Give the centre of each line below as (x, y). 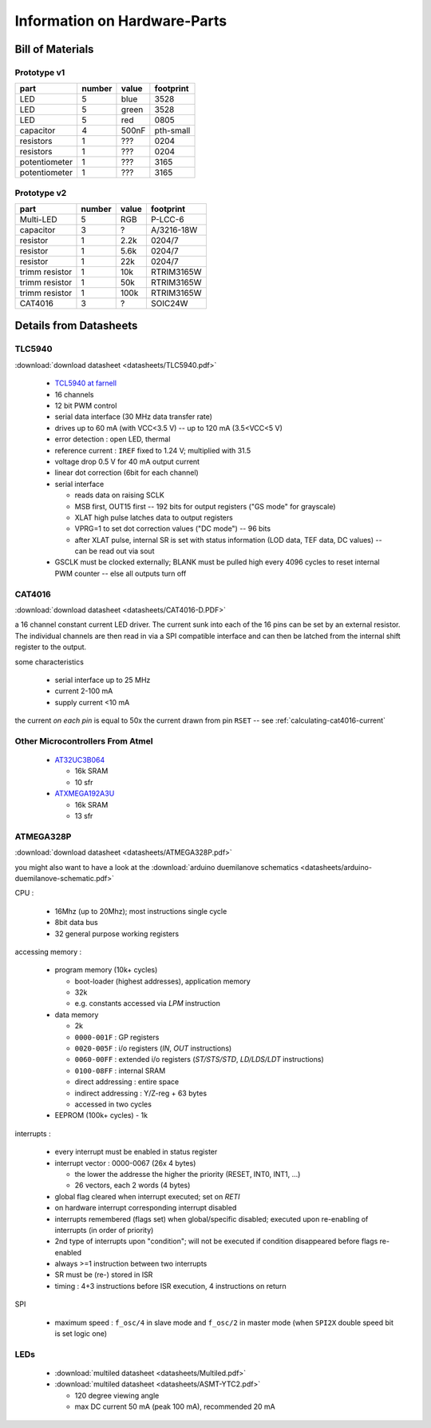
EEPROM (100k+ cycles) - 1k (101, 1115)
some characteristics (49, 662)
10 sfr (84, 782)
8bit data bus (77, 923)
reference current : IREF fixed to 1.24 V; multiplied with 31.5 (153, 450)
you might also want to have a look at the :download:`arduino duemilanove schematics (157, 867)
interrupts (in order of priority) (104, 1230)
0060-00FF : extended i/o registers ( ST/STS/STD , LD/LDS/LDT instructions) (200, 1059)
